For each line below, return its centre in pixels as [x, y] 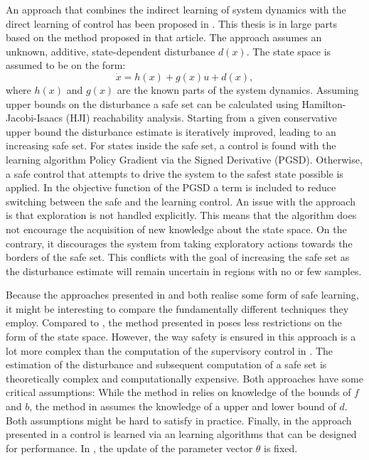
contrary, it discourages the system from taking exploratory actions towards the [179, 243]
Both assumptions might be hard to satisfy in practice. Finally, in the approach [179, 420]
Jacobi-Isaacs [34, 118]
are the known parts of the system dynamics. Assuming [238, 89]
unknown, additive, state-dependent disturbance [111, 51]
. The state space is [289, 51]
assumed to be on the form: [66, 65]
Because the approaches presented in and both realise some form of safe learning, [182, 295]
